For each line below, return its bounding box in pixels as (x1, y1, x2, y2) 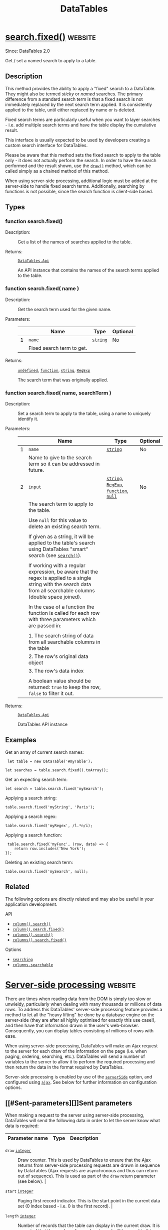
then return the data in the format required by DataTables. (5, 1064, 124, 1070)
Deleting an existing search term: (5, 859, 73, 865)
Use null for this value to (28, 517, 87, 524)
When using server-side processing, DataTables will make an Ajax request (5, 1042, 158, 1049)
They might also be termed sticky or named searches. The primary (5, 91, 143, 97)
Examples (5, 736, 36, 744)
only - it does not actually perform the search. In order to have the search (5, 157, 156, 163)
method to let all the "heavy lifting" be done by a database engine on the (5, 1012, 155, 1018)
